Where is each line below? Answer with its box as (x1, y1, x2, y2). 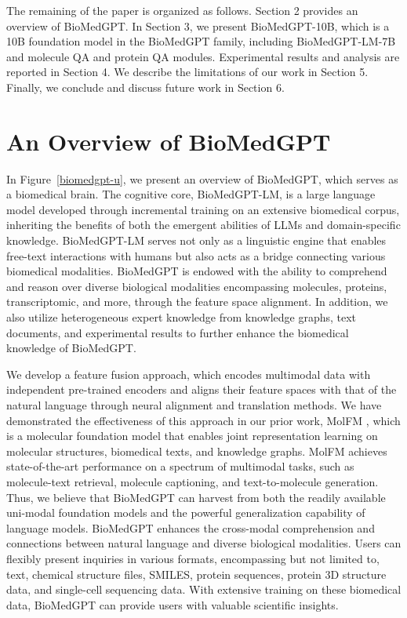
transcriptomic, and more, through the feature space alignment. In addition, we (6, 293, 388, 310)
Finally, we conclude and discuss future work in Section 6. (6, 78, 285, 95)
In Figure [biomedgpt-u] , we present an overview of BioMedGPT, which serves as (6, 170, 398, 187)
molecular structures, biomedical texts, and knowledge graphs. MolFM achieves (6, 442, 387, 459)
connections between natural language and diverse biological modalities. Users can (6, 535, 402, 551)
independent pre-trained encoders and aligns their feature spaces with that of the (6, 381, 397, 398)
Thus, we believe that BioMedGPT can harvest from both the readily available (6, 489, 386, 505)
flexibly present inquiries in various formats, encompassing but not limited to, (6, 550, 380, 566)
